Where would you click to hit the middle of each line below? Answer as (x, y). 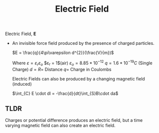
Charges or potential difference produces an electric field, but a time (74, 120)
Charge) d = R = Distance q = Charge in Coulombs (62, 69)
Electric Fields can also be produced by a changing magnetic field (79, 78)
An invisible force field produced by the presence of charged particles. (83, 43)
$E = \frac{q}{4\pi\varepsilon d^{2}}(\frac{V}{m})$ (63, 53)
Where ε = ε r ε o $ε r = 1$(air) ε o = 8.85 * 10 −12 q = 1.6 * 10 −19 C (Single (82, 63)
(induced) (22, 84)
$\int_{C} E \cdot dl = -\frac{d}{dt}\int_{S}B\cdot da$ (65, 93)
